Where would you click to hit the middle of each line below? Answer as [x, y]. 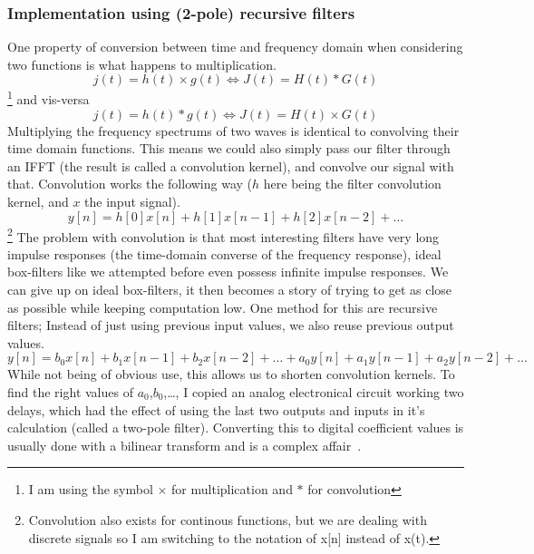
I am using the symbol [91, 489]
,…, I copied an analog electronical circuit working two [314, 392]
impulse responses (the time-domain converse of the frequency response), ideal [224, 253]
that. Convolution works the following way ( [130, 184]
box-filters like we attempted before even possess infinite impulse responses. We [228, 272]
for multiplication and [232, 489]
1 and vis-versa [49, 98]
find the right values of [70, 392]
